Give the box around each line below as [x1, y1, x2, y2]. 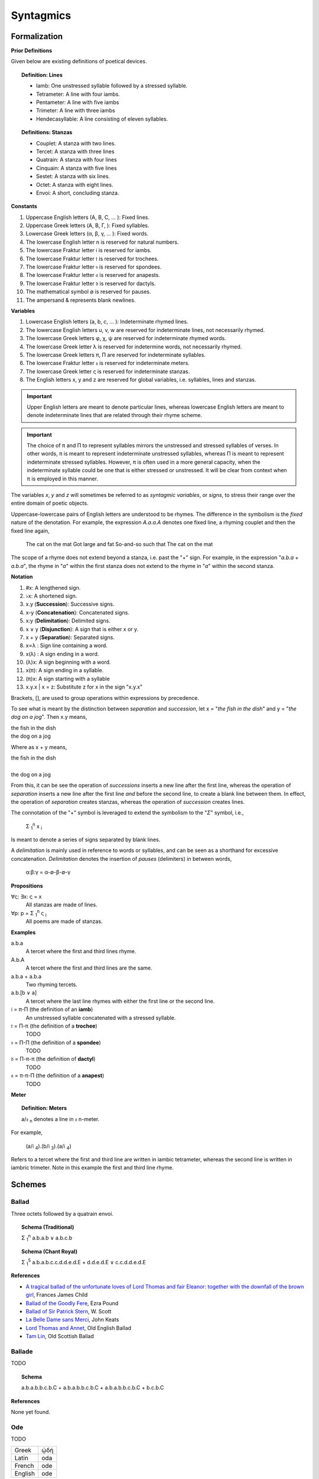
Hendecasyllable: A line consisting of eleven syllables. [36, 115, 168, 122]
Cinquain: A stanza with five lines [36, 164, 118, 172]
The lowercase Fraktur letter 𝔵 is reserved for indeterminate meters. [25, 360, 190, 367]
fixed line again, [11, 527, 50, 534]
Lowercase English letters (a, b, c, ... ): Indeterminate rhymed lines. [25, 318, 188, 325]
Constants [11, 203, 38, 210]
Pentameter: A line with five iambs [36, 99, 119, 106]
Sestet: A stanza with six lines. [36, 173, 110, 180]
